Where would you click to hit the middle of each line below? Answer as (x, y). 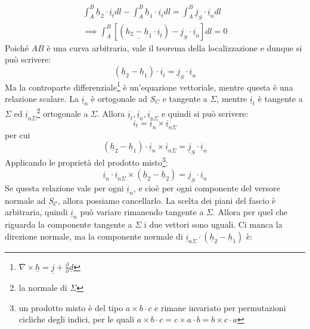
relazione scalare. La (42, 99)
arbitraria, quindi (36, 212)
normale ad (25, 200)
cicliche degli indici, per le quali (77, 319)
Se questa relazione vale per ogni (64, 187)
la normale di (43, 288)
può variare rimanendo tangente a (142, 212)
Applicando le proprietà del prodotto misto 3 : (86, 161)
